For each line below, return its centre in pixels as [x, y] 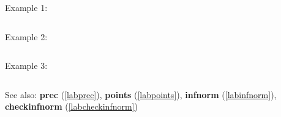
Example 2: [26, 36]
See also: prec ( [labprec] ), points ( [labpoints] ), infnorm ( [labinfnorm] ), [141, 94]
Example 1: [26, 7]
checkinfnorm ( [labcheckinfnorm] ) [71, 106]
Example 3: [26, 66]
